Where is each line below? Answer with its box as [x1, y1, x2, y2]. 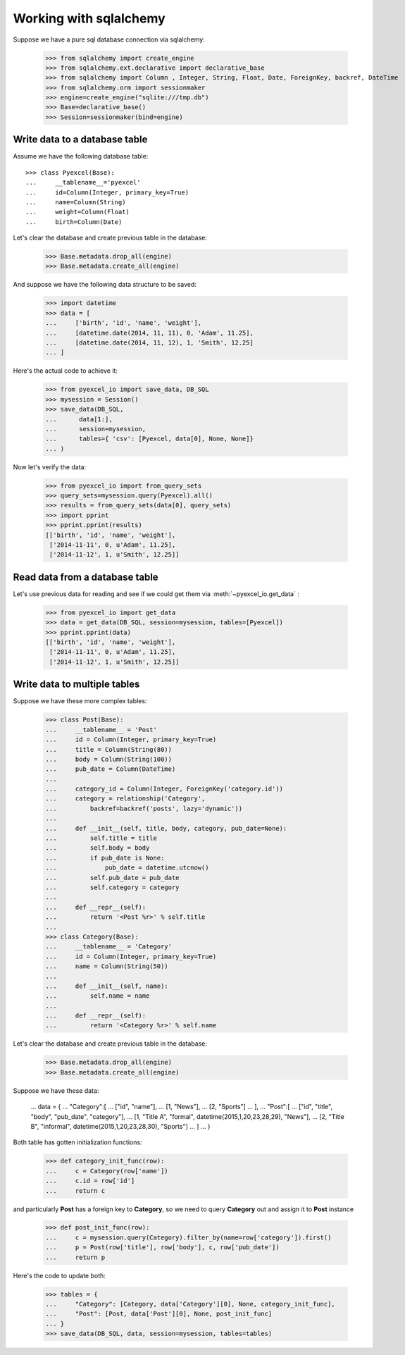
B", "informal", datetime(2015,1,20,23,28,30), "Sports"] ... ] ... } [30, 1122, 211, 1130]
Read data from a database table [13, 571, 158, 583]
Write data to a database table [13, 134, 148, 146]
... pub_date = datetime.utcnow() [45, 864, 209, 872]
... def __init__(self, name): [45, 982, 168, 990]
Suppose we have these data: [13, 1086, 99, 1095]
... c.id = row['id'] [45, 1177, 135, 1185]
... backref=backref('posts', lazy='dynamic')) [45, 804, 243, 812]
